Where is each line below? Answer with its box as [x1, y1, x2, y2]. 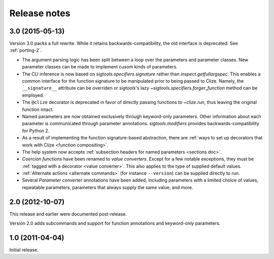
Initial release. [9, 247, 39, 253]
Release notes [9, 8, 71, 19]
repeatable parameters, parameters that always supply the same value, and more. [22, 184, 193, 190]
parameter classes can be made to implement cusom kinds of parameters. [22, 64, 178, 70]
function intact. [22, 106, 54, 113]
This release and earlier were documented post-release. [9, 211, 127, 217]
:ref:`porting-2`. [9, 47, 42, 53]
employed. [22, 92, 44, 98]
